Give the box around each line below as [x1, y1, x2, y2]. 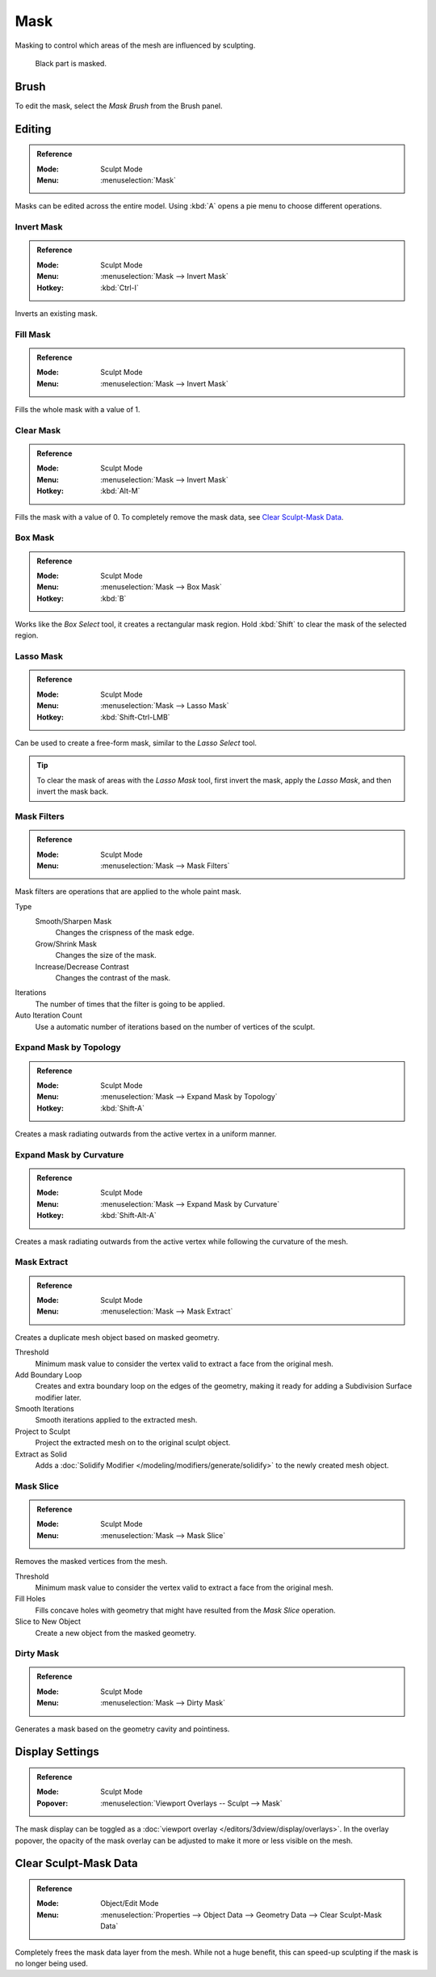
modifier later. [35, 1393, 82, 1402]
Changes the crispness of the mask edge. [55, 928, 195, 938]
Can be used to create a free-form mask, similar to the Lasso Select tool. [15, 738, 258, 748]
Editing [15, 122, 52, 136]
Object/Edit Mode [100, 1899, 159, 1908]
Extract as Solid [15, 1449, 68, 1459]
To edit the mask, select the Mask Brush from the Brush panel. [15, 101, 223, 111]
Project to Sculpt [15, 1427, 71, 1436]
